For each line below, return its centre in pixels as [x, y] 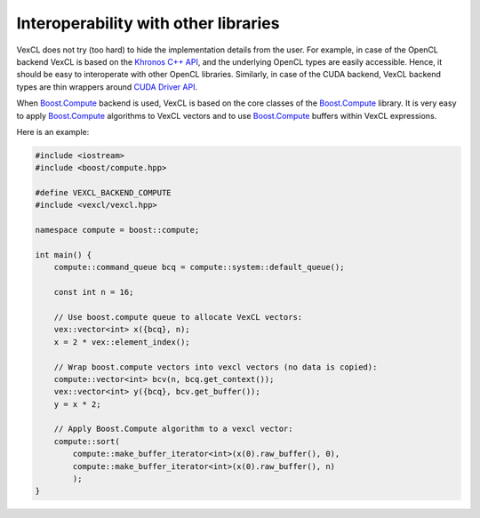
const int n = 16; [94, 292]
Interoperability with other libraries [148, 23]
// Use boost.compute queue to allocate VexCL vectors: [178, 317]
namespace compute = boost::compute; [117, 230]
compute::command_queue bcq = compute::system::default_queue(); [199, 267]
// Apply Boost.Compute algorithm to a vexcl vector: [173, 429]
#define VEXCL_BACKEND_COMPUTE [104, 193]
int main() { [64, 255]
